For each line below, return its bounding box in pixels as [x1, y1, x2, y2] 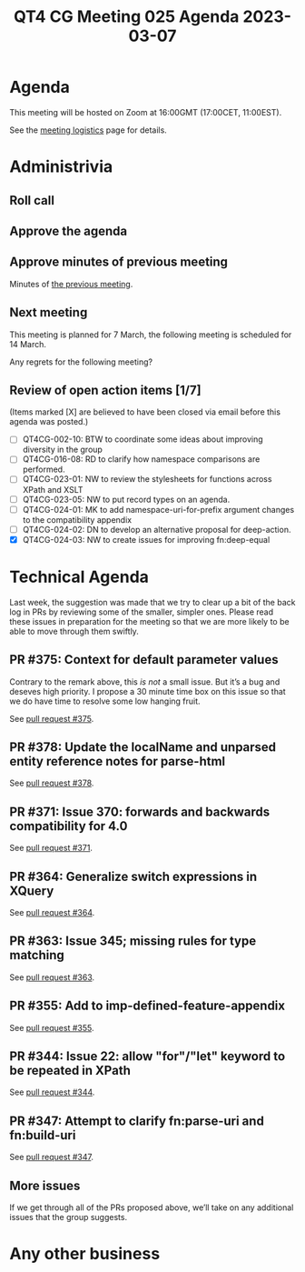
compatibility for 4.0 [9, 818, 128, 834]
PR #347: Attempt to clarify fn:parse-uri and [9, 1113, 265, 1128]
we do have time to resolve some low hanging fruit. [9, 696, 202, 706]
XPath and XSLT [22, 484, 84, 495]
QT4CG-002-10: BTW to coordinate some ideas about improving [22, 434, 263, 445]
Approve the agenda [9, 223, 128, 238]
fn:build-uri [9, 1127, 76, 1143]
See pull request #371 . [9, 843, 93, 854]
